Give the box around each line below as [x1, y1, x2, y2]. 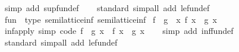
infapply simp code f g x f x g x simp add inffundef [4, 25, 234, 37]
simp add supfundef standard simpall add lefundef [4, 2, 210, 13]
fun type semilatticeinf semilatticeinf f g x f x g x [4, 13, 217, 25]
